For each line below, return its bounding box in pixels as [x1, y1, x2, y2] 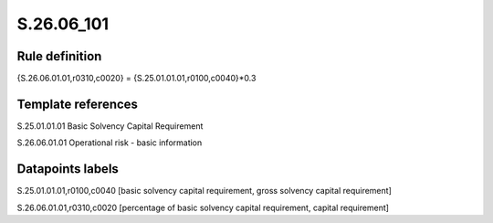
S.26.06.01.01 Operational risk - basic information [16, 137, 203, 148]
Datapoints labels [16, 161, 119, 177]
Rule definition [16, 48, 102, 64]
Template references [16, 96, 139, 111]
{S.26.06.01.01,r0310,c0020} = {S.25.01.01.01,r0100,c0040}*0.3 [16, 73, 257, 84]
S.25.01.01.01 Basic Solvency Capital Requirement [16, 120, 204, 132]
